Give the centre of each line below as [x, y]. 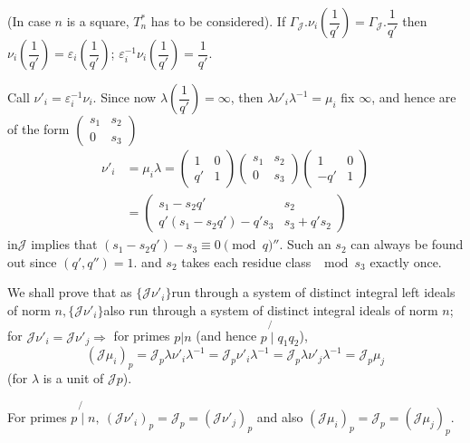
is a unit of [73, 378]
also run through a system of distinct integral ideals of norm [271, 309]
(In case [29, 21]
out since [32, 261]
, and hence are [414, 97]
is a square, [98, 21]
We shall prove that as [70, 292]
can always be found [407, 244]
